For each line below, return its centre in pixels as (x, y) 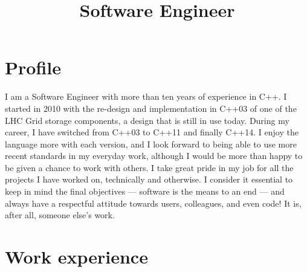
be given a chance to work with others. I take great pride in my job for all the (149, 167)
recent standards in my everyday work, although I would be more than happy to (154, 156)
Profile (33, 67)
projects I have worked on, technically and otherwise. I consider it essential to (149, 179)
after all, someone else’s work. (60, 215)
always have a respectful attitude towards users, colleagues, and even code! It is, (153, 203)
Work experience (76, 257)
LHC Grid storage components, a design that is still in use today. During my (147, 120)
